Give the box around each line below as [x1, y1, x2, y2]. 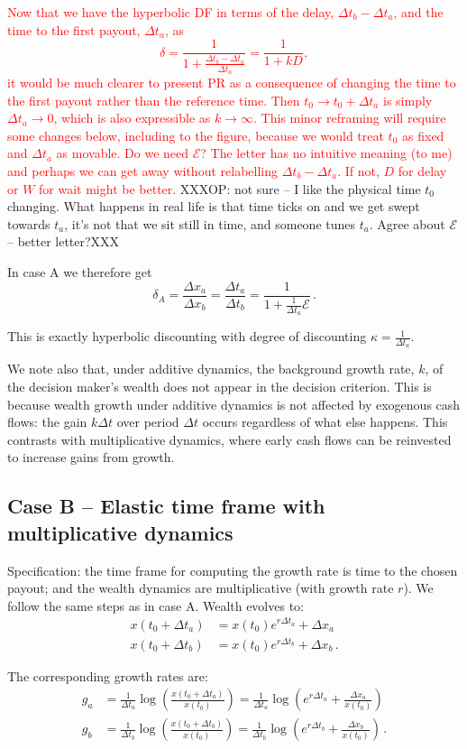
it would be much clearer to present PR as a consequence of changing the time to [7, 73, 456, 92]
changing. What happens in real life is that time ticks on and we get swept [7, 197, 420, 216]
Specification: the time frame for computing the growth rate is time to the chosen [7, 560, 458, 579]
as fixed [402, 125, 444, 144]
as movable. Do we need [56, 143, 189, 162]
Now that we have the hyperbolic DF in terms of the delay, [7, 3, 334, 21]
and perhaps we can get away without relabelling [7, 162, 278, 180]
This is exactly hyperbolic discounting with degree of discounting [7, 327, 367, 346]
